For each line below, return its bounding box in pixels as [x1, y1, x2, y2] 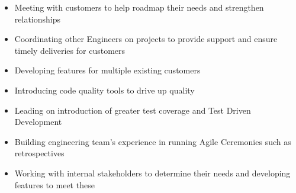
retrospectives [14, 147, 65, 159]
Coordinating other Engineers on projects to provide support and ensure [14, 33, 278, 45]
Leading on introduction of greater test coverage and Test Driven [14, 104, 251, 116]
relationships [14, 12, 61, 25]
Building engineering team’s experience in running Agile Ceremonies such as [14, 135, 291, 147]
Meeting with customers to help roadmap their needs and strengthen [14, 1, 264, 13]
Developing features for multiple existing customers [14, 64, 201, 76]
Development [14, 115, 62, 128]
